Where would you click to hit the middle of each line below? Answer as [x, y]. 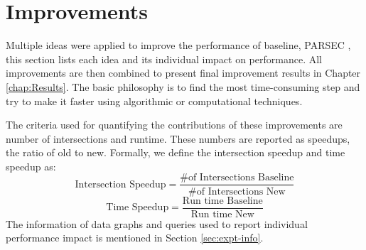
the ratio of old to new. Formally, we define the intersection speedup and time [176, 152]
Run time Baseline [222, 201]
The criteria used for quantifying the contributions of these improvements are [174, 125]
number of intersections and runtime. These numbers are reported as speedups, [178, 138]
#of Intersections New [237, 191]
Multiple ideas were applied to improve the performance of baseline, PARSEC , [178, 45]
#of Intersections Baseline [237, 178]
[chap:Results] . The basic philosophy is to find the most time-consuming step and [183, 86]
